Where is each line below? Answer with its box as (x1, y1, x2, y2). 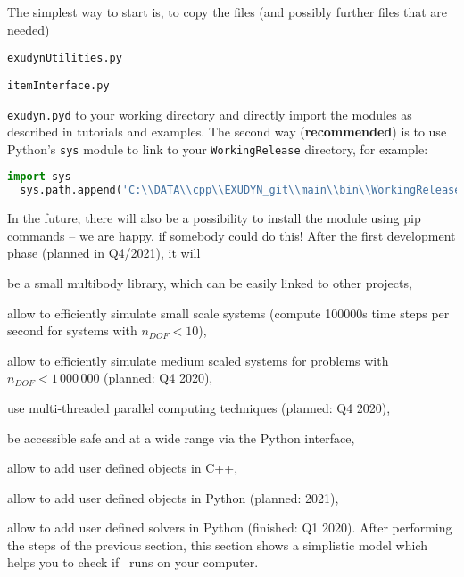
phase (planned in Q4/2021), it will (7, 243, 201, 262)
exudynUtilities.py (7, 52, 122, 65)
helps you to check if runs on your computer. (7, 553, 259, 572)
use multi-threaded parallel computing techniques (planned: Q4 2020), (7, 398, 391, 416)
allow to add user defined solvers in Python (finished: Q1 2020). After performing (7, 518, 452, 537)
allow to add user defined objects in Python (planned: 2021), (7, 488, 339, 507)
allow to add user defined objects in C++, (7, 458, 238, 477)
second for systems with (7, 321, 137, 340)
